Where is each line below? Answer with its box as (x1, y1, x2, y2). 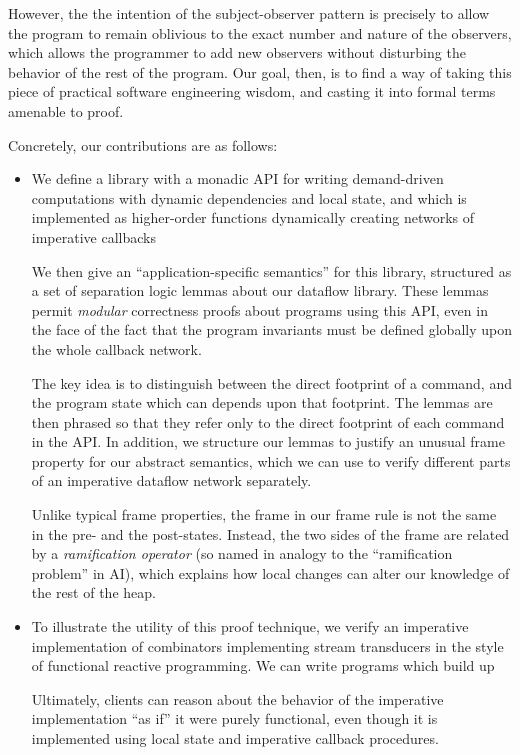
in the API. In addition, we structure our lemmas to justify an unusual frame (31, 431, 505, 452)
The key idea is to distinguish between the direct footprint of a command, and (31, 372, 512, 393)
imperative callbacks (31, 226, 156, 247)
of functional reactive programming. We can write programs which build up (31, 655, 495, 676)
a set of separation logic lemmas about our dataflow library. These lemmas (31, 280, 489, 301)
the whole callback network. (31, 338, 202, 359)
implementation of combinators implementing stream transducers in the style (31, 635, 504, 656)
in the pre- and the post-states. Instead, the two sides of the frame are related (31, 523, 510, 544)
